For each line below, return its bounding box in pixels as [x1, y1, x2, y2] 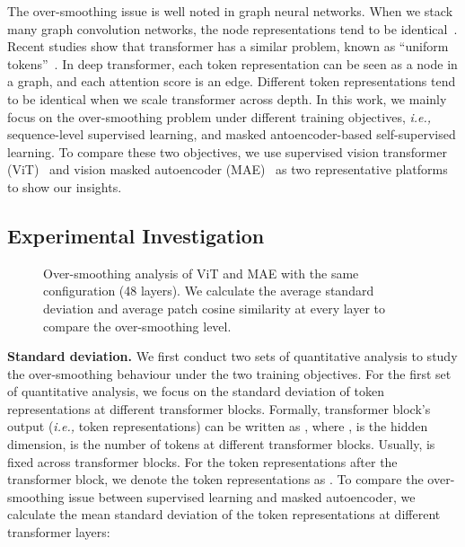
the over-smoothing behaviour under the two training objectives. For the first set [7, 364, 452, 383]
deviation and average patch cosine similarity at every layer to [43, 298, 386, 317]
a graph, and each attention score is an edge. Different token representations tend [7, 72, 456, 91]
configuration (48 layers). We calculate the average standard [43, 281, 374, 300]
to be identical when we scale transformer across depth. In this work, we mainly [7, 89, 447, 108]
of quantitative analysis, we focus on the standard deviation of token [7, 382, 384, 401]
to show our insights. [7, 177, 122, 196]
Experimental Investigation [7, 221, 265, 249]
